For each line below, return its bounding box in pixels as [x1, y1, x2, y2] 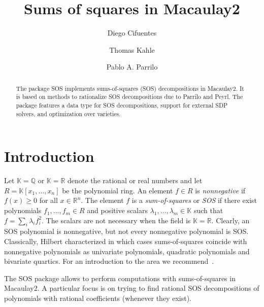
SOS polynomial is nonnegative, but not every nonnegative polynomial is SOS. [4, 226, 249, 236]
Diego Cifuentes [107, 27, 157, 38]
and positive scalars [87, 205, 148, 216]
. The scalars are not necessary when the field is [42, 215, 191, 225]
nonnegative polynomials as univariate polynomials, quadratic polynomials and [4, 246, 250, 256]
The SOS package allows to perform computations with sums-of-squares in [4, 272, 236, 283]
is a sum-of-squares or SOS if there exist [131, 195, 257, 206]
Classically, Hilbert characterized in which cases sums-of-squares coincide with [4, 236, 247, 247]
